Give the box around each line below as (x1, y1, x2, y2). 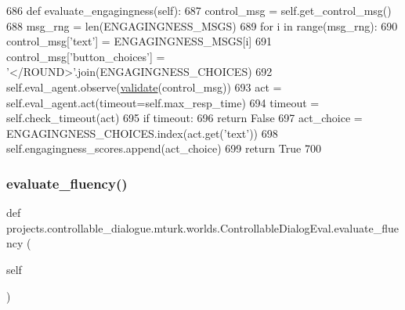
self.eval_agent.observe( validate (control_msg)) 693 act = (6, 78, 282, 95)
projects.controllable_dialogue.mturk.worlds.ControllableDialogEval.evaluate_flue (6, 219, 399, 236)
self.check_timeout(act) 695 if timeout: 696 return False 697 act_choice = (6, 110, 363, 126)
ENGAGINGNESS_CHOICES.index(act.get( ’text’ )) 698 (6, 124, 278, 141)
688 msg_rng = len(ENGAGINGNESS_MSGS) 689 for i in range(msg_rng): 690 (6, 17, 398, 34)
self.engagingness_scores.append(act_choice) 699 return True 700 (6, 140, 321, 157)
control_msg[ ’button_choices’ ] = (6, 48, 165, 64)
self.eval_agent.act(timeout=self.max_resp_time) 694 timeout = (6, 94, 320, 110)
